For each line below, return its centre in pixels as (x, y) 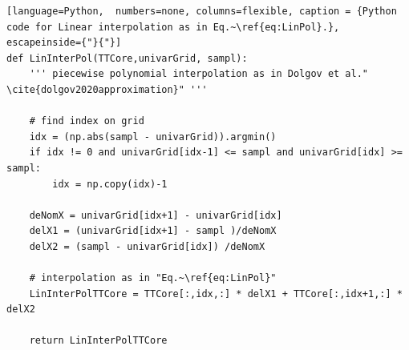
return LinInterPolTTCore (98, 341)
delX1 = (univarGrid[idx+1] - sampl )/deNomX (153, 231)
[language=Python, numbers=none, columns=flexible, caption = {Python (202, 11)
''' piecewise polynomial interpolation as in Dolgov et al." (199, 74)
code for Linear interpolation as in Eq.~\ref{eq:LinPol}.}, (173, 27)
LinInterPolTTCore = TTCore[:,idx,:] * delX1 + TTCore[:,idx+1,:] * (216, 294)
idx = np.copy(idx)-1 (110, 184)
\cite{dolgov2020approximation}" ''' (107, 89)
